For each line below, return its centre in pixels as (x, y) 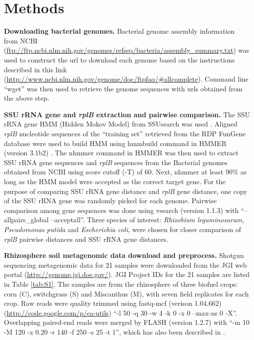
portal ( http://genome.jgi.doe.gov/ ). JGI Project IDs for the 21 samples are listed (127, 274)
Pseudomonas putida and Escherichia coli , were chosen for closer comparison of (123, 229)
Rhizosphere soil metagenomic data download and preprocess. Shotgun (124, 255)
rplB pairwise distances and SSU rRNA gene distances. (86, 239)
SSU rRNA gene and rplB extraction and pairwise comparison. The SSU (127, 114)
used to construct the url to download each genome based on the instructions (119, 59)
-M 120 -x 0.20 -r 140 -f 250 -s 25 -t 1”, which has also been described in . (115, 331)
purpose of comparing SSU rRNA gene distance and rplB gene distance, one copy (126, 191)
